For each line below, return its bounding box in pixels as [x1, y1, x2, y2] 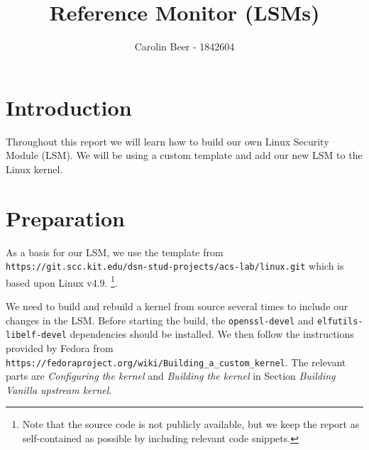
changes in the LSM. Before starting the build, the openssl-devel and [6, 312, 314, 327]
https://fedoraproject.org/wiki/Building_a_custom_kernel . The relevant [6, 354, 346, 369]
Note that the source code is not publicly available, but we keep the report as [22, 417, 360, 432]
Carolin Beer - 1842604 [134, 39, 235, 54]
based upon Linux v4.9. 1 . [6, 273, 118, 290]
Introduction [6, 92, 132, 121]
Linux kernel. [6, 161, 63, 176]
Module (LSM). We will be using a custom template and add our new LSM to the [6, 148, 363, 163]
